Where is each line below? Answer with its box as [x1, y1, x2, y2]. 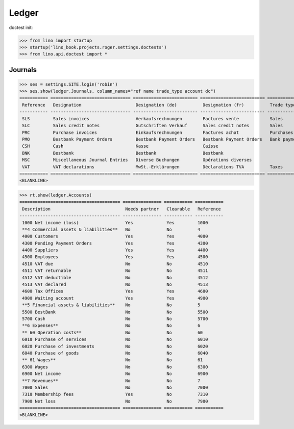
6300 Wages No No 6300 [22, 364, 208, 370]
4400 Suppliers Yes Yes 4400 [22, 247, 208, 253]
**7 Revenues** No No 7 [22, 378, 200, 383]
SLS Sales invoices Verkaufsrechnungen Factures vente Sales [22, 116, 283, 121]
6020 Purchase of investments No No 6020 [22, 344, 208, 349]
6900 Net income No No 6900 [22, 371, 208, 376]
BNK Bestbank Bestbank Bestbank [22, 150, 224, 156]
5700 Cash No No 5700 [22, 316, 208, 322]
